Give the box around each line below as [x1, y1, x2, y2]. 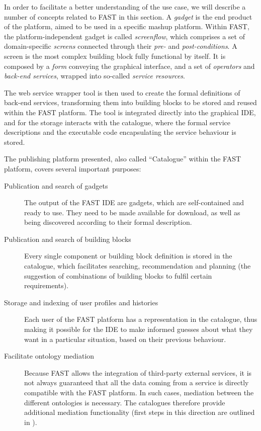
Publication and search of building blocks [4, 233, 131, 244]
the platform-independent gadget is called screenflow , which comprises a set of [4, 31, 245, 41]
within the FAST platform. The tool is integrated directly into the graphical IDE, [4, 107, 256, 117]
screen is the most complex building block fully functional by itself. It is [4, 50, 226, 61]
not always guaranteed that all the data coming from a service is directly [24, 377, 249, 388]
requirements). [24, 280, 69, 291]
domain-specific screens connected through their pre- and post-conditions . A [4, 41, 237, 51]
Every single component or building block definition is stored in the [24, 250, 232, 261]
